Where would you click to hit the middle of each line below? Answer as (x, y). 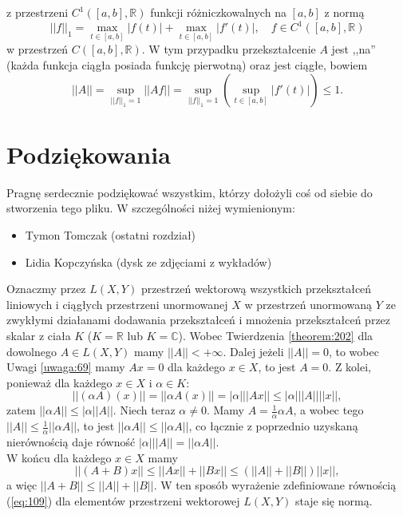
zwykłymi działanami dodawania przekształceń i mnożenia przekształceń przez (199, 320)
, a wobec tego (328, 410)
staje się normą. (334, 500)
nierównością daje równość (71, 441)
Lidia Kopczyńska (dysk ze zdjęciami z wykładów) (148, 261)
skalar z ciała (39, 335)
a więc (22, 485)
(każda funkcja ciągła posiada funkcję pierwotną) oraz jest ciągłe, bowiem (187, 64)
